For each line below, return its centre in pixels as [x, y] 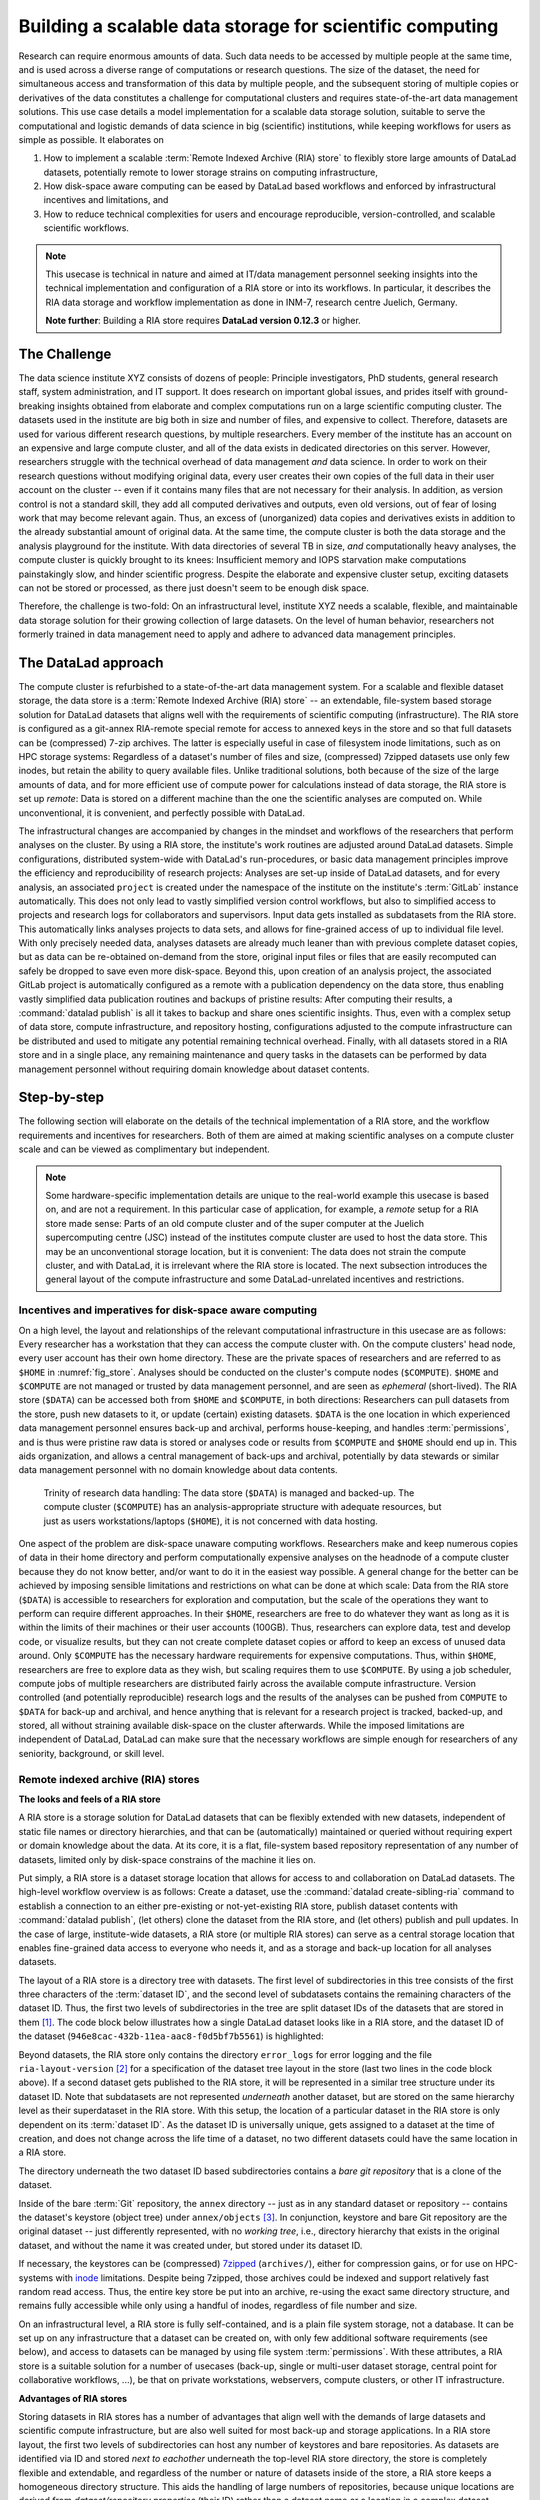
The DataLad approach [91, 662]
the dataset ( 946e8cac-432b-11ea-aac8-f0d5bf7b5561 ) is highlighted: [171, 2036]
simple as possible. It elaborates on [91, 139]
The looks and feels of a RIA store [89, 1799]
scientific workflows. [86, 228]
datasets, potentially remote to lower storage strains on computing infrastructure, [211, 172]
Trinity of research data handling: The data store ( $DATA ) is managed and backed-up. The [229, 1492]
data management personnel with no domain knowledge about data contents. [178, 1470]
